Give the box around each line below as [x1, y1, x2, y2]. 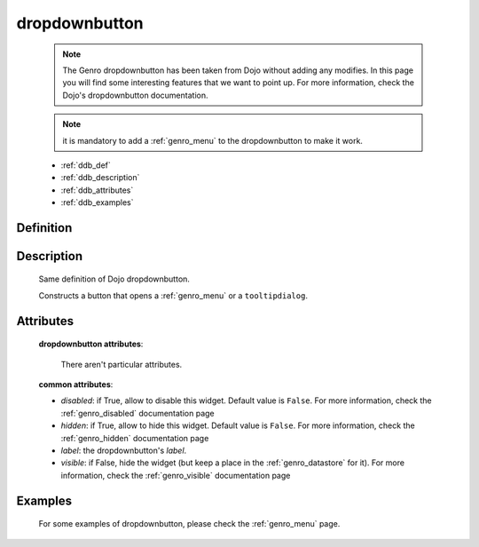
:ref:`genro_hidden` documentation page [60, 432, 209, 443]
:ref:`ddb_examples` [60, 197, 134, 208]
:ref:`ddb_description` [60, 172, 140, 183]
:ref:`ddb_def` [60, 160, 111, 170]
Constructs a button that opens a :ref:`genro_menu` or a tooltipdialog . [38, 289, 308, 301]
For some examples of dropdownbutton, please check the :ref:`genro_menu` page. [38, 519, 341, 529]
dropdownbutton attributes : [38, 338, 144, 350]
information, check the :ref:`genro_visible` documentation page [60, 470, 291, 480]
